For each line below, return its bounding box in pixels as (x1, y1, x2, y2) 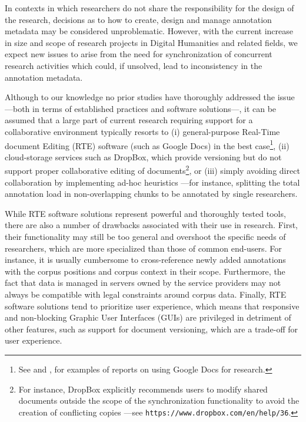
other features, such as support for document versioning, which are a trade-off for (5, 322, 298, 335)
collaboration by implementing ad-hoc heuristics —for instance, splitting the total (5, 176, 300, 188)
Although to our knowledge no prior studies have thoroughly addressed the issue (5, 91, 295, 103)
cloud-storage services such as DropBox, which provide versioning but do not (5, 150, 282, 163)
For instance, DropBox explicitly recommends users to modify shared (18, 383, 268, 395)
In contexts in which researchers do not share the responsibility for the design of (5, 2, 294, 14)
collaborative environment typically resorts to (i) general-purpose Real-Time (5, 125, 280, 137)
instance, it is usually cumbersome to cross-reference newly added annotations (5, 253, 286, 266)
